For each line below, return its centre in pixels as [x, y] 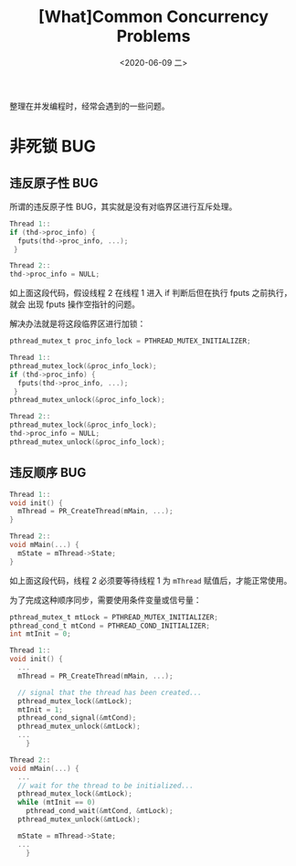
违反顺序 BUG [48, 473]
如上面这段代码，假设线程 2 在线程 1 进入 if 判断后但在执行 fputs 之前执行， [151, 293]
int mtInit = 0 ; [40, 634]
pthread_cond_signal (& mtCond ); [77, 718]
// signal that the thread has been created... [110, 692]
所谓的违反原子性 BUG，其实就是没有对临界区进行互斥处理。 [123, 206]
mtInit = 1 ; [41, 710]
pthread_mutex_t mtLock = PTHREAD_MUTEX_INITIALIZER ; [114, 617]
